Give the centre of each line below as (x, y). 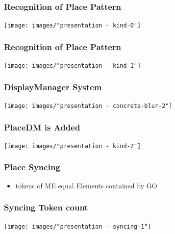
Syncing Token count (46, 207)
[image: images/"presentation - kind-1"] (73, 66)
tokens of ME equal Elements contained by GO (86, 185)
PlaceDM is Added (42, 127)
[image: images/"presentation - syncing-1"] (78, 226)
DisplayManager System (53, 87)
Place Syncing (32, 167)
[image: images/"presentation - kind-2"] (73, 146)
